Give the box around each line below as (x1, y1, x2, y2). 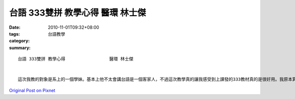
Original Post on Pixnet (9, 87, 56, 93)
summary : (9, 44, 31, 51)
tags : (9, 31, 20, 37)
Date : (9, 24, 21, 30)
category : (9, 38, 30, 44)
